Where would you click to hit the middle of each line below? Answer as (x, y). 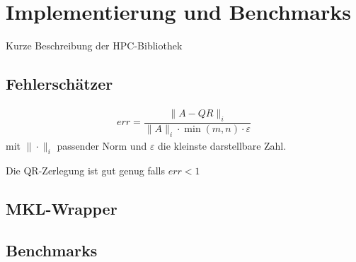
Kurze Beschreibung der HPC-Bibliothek (94, 46)
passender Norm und (102, 145)
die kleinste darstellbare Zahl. (222, 145)
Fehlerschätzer (59, 84)
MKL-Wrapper (62, 209)
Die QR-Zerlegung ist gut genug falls (85, 171)
